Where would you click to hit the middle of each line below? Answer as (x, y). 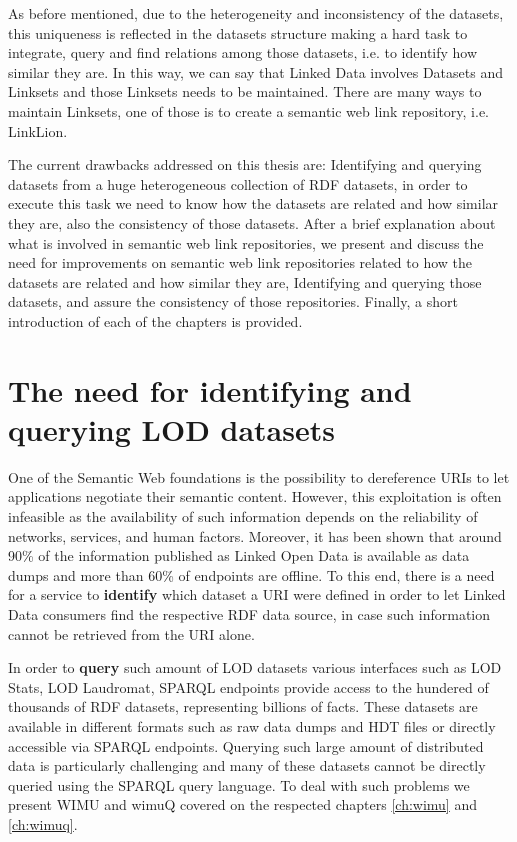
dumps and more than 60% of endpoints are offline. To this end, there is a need (251, 574)
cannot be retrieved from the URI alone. (131, 633)
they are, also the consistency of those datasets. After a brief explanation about (252, 222)
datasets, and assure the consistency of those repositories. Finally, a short (233, 301)
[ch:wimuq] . (43, 823)
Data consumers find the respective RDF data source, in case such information (249, 613)
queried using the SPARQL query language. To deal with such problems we (239, 784)
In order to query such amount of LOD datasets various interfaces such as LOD (255, 667)
